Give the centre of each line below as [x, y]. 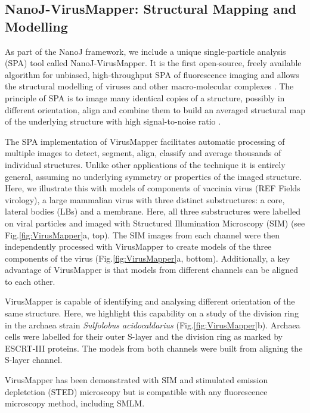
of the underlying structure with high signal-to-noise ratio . [113, 121]
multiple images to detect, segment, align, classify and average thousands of [143, 153]
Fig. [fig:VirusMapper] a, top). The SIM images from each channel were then [142, 235]
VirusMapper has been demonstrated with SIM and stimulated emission [137, 380]
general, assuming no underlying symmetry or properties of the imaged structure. [154, 176]
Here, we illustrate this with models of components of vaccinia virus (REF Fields [153, 188]
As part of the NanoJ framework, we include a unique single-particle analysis [145, 51]
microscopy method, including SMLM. [75, 403]
